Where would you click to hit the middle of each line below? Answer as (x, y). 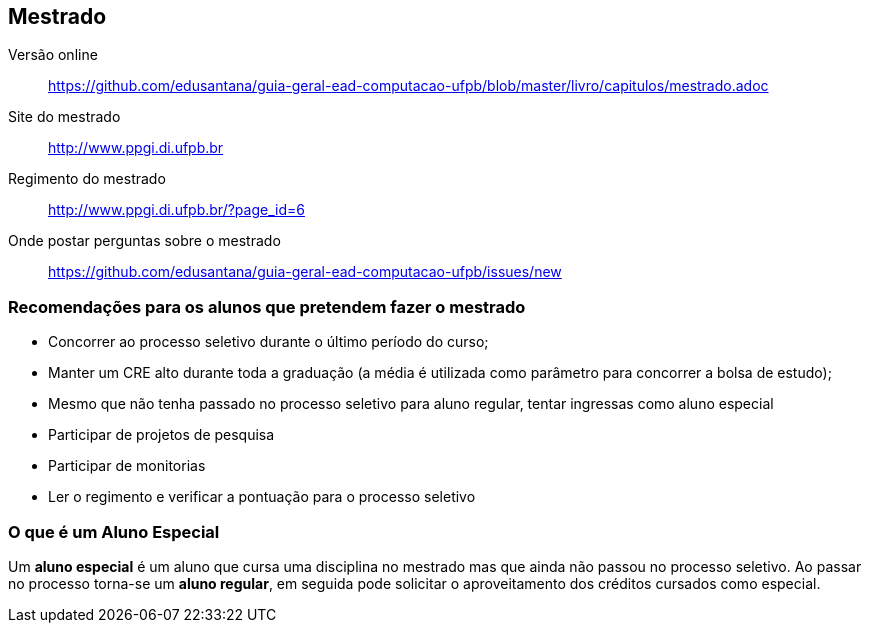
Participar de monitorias (127, 466)
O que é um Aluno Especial (114, 531)
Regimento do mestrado (87, 179)
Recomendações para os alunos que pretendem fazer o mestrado (267, 306)
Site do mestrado (64, 117)
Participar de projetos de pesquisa (161, 435)
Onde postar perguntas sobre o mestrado (144, 241)
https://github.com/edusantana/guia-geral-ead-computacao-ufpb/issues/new (305, 272)
